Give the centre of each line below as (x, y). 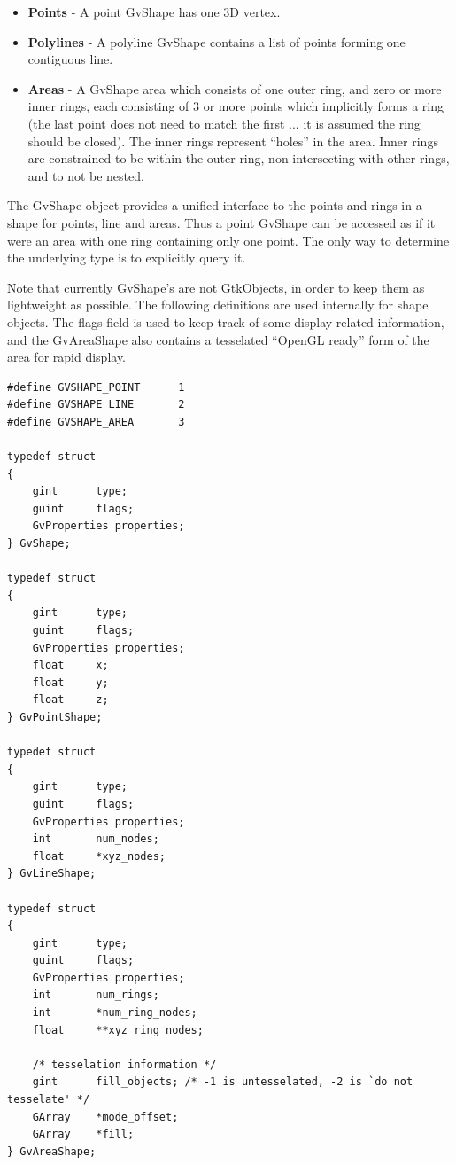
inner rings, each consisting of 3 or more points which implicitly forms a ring (236, 106)
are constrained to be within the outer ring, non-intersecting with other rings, (239, 158)
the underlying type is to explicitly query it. (127, 258)
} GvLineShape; (52, 874)
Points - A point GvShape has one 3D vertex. (154, 12)
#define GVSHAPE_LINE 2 (96, 405)
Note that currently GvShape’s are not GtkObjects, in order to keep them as (216, 287)
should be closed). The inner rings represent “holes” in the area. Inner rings (233, 141)
